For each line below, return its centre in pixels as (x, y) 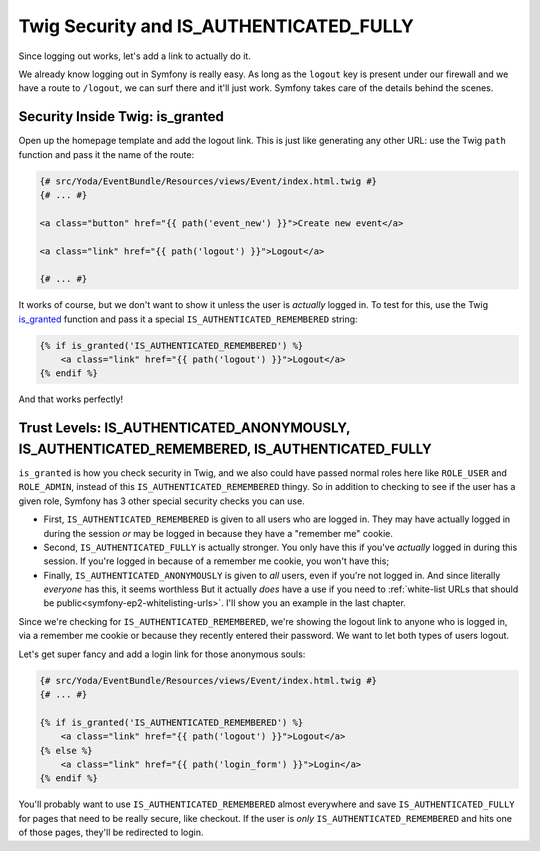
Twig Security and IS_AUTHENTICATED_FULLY (216, 26)
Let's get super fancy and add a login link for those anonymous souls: (162, 654)
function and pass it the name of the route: (106, 154)
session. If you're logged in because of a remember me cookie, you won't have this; (216, 561)
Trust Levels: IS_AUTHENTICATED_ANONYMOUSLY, (184, 428)
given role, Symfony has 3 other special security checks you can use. (161, 501)
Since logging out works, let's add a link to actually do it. (135, 56)
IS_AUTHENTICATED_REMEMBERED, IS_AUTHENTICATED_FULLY (225, 448)
